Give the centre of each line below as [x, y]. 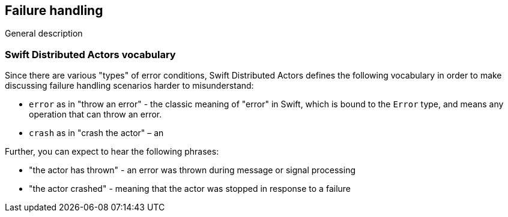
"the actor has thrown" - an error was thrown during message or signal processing [192, 170]
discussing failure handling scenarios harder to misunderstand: [129, 86]
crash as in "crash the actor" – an [96, 133]
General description [44, 34]
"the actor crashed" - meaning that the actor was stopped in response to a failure [190, 189]
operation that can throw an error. [95, 114]
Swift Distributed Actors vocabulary [90, 54]
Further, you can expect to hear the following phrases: [112, 152]
